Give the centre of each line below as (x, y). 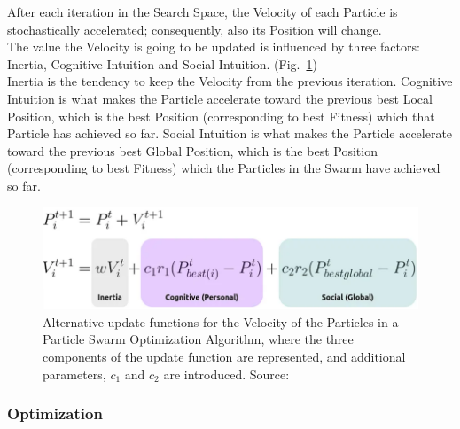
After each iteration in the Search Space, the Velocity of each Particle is (203, 12)
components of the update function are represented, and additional (224, 357)
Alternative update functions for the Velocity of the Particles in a (221, 321)
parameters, (74, 374)
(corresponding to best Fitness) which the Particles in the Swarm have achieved (224, 168)
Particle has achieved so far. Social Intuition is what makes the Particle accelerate (230, 133)
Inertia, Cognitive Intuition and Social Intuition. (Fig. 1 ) (162, 63)
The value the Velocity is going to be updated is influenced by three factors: (214, 47)
